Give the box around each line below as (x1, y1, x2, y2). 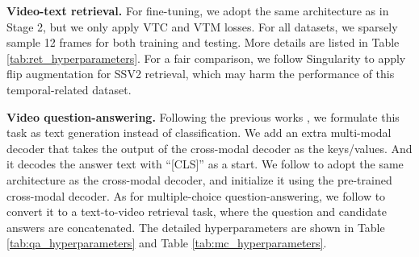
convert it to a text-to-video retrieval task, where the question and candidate (6, 203, 387, 220)
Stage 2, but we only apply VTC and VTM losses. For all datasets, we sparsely (6, 18, 398, 35)
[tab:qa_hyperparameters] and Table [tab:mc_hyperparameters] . (6, 234, 327, 251)
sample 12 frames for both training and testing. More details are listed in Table (6, 34, 400, 51)
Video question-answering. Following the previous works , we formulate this (6, 108, 400, 125)
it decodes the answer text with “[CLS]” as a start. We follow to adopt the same (6, 155, 404, 172)
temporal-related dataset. (6, 81, 132, 97)
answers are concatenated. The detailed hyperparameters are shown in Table (6, 218, 385, 235)
